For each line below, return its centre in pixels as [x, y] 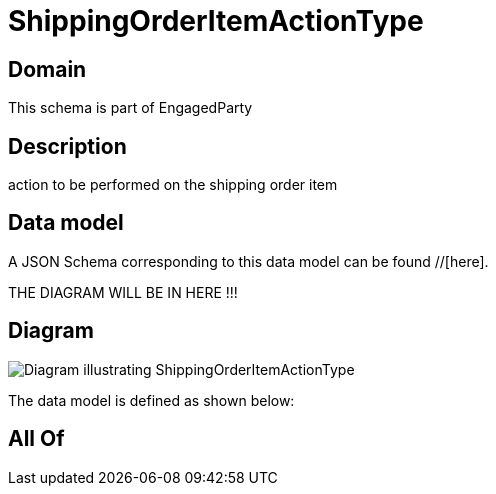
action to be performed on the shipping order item [173, 185]
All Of [36, 439]
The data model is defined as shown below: [151, 400]
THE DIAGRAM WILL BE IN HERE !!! [123, 292]
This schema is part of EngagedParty [130, 108]
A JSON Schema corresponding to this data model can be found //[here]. [248, 261]
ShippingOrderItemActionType [216, 21]
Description [67, 146]
